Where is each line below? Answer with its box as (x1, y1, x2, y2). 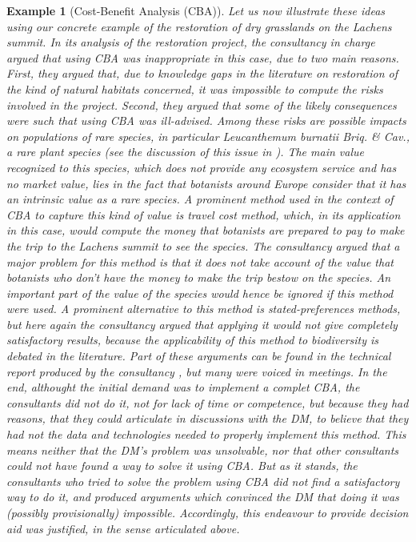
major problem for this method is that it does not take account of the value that (6, 253, 394, 270)
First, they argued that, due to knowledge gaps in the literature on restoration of (6, 65, 398, 82)
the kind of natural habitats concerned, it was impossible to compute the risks (6, 80, 383, 97)
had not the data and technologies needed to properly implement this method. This (6, 426, 406, 443)
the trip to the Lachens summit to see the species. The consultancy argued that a (6, 237, 400, 254)
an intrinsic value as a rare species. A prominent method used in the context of (6, 191, 394, 207)
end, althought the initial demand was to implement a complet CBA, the (6, 379, 360, 395)
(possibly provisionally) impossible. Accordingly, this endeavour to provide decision (6, 504, 409, 520)
